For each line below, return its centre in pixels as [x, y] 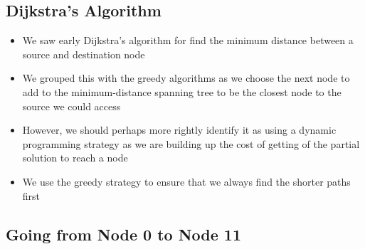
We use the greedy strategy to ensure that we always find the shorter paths [186, 181]
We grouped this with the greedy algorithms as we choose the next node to [186, 78]
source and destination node [84, 54]
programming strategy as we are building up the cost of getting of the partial [191, 143]
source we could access [72, 106]
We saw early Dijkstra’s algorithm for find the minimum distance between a [188, 40]
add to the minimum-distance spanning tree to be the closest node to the [182, 91]
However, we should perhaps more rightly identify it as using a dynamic [179, 130]
